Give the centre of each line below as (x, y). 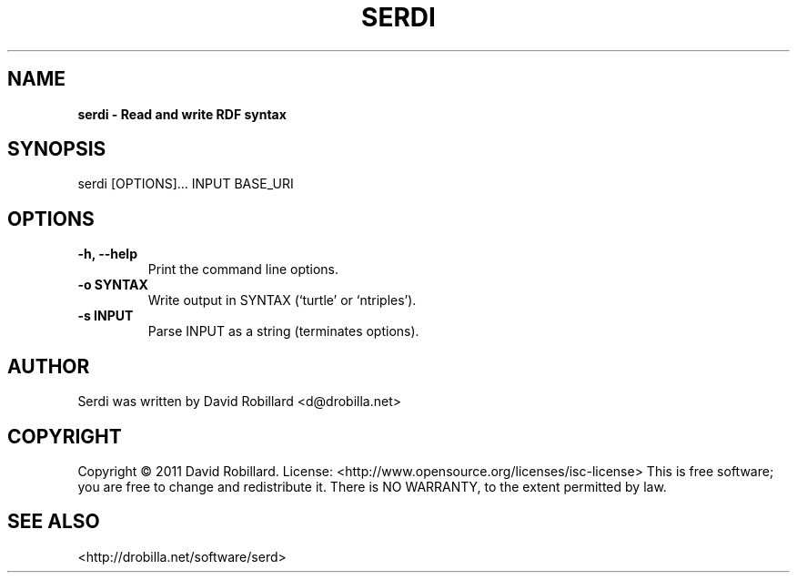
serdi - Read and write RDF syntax (182, 114)
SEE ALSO (54, 522)
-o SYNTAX (113, 285)
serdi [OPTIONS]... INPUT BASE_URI (186, 184)
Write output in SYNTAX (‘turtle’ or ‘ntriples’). (282, 300)
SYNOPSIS (57, 149)
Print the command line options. (243, 270)
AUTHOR (49, 366)
